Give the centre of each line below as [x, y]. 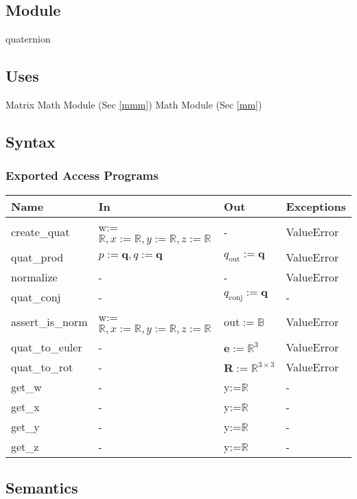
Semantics [42, 487]
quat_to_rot [42, 367]
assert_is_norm [49, 322]
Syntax [31, 141]
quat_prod [37, 257]
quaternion [28, 39]
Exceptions [316, 206]
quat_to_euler [47, 347]
